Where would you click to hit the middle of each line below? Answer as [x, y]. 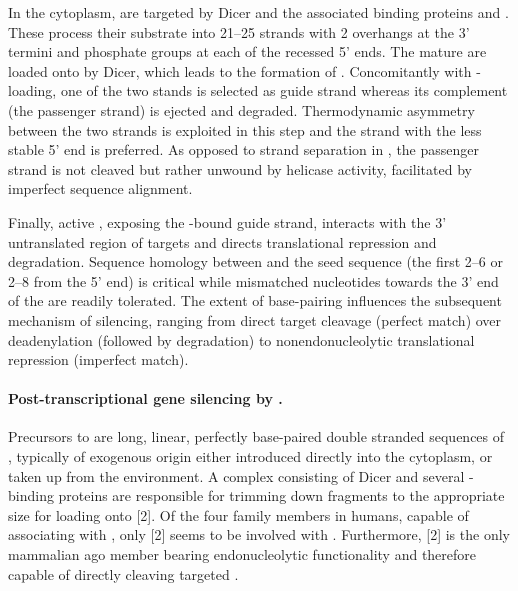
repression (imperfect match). [98, 359]
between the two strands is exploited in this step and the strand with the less [245, 129]
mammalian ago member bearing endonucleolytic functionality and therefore [242, 554]
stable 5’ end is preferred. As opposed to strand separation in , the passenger [244, 149]
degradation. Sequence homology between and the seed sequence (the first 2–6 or [255, 261]
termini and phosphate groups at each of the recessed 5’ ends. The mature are [247, 51]
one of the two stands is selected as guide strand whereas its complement [284, 90]
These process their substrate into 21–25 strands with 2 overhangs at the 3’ [239, 31]
